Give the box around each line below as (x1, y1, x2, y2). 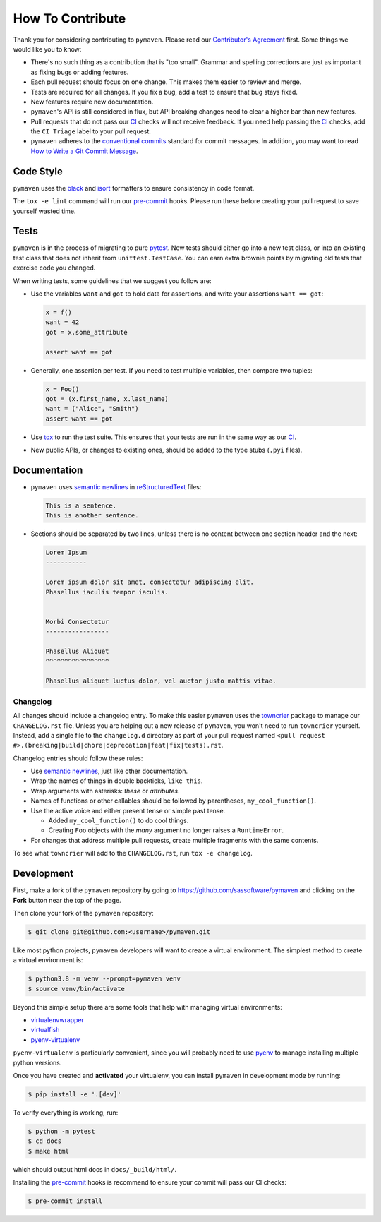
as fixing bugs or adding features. (30, 68, 129, 76)
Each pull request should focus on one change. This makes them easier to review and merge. (30, 78, 302, 86)
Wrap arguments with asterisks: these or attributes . (30, 786, 180, 795)
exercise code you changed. (13, 263, 96, 272)
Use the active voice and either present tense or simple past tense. (30, 806, 226, 815)
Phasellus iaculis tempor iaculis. (45, 588, 169, 596)
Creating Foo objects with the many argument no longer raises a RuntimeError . (48, 826, 284, 834)
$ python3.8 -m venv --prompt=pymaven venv (28, 975, 181, 983)
